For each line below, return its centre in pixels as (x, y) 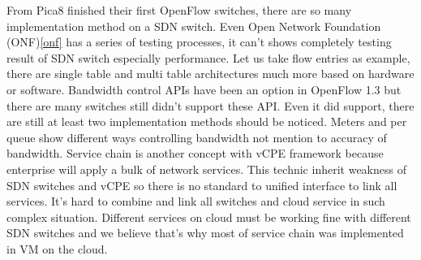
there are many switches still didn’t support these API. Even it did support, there (210, 105)
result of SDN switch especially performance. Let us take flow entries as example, (208, 57)
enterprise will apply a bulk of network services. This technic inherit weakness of (206, 169)
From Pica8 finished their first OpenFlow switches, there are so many (179, 10)
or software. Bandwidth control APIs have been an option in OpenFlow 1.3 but (204, 89)
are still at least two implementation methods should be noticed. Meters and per (207, 121)
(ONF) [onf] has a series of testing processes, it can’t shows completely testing (199, 42)
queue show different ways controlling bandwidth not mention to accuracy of (197, 137)
